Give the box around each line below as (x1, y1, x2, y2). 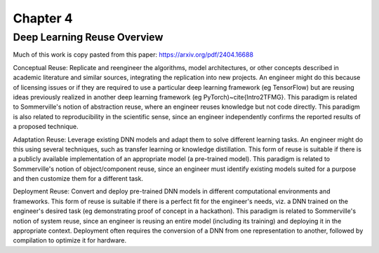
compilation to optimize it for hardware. (13, 236, 127, 245)
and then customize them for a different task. (13, 175, 144, 183)
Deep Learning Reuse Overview (13, 31, 164, 43)
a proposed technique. (13, 123, 79, 131)
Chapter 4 (13, 11, 73, 26)
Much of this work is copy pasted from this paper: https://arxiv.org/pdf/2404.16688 (13, 50, 254, 59)
